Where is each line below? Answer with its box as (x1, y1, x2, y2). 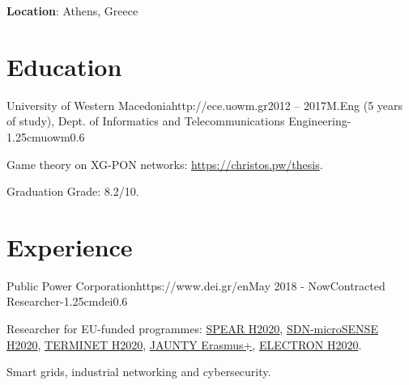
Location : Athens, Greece (6, 2, 138, 19)
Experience (6, 230, 133, 263)
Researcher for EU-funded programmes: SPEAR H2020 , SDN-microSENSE (6, 320, 378, 336)
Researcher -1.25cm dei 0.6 (6, 293, 128, 310)
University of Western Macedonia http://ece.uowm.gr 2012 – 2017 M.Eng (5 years (6, 96, 403, 113)
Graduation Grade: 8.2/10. (6, 183, 139, 200)
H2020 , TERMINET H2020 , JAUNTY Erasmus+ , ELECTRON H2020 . (6, 336, 362, 353)
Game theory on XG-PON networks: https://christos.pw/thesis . (6, 155, 323, 172)
